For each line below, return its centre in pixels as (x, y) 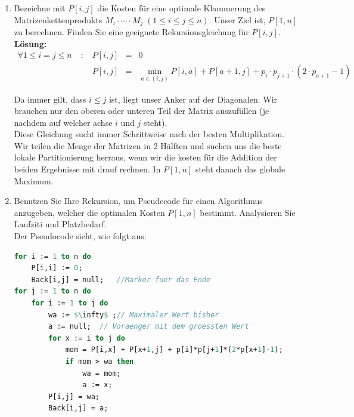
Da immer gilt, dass (50, 99)
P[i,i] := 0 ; (57, 268)
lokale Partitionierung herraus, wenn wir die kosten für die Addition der (145, 157)
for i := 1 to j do (70, 303)
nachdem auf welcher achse (63, 122)
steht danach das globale (240, 169)
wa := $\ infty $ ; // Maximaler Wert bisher (134, 315)
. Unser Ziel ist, (237, 19)
